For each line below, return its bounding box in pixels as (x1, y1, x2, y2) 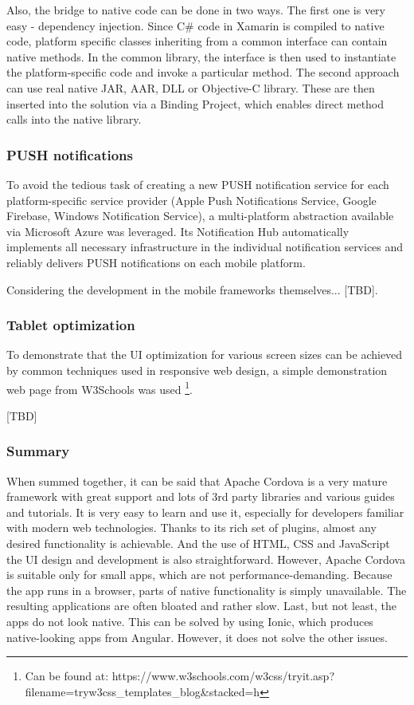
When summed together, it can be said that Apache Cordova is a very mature (6, 472, 388, 489)
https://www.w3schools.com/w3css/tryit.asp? (111, 668, 335, 684)
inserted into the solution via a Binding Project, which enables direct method (6, 95, 385, 112)
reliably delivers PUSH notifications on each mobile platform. (6, 254, 306, 270)
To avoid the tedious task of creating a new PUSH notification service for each (6, 175, 389, 192)
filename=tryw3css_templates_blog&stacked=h (25, 683, 260, 699)
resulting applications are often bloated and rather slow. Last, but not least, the (6, 597, 396, 614)
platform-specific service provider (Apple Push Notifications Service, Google (6, 191, 377, 208)
